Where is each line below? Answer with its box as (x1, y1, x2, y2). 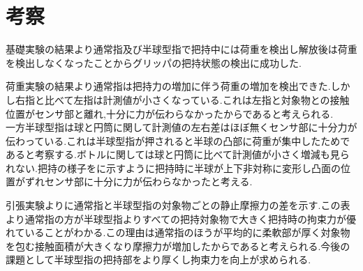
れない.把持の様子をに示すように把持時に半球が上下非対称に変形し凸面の (6, 160, 341, 175)
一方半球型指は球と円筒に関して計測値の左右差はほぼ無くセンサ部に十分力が (6, 120, 357, 134)
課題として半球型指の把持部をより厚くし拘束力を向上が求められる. (6, 252, 311, 267)
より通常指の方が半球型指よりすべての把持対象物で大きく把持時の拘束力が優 (6, 211, 356, 226)
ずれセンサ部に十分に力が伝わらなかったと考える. (24, 174, 253, 189)
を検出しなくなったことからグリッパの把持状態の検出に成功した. (6, 55, 302, 70)
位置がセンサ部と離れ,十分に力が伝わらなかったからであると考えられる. (6, 106, 334, 121)
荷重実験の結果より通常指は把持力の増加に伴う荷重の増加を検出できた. (6, 79, 331, 93)
